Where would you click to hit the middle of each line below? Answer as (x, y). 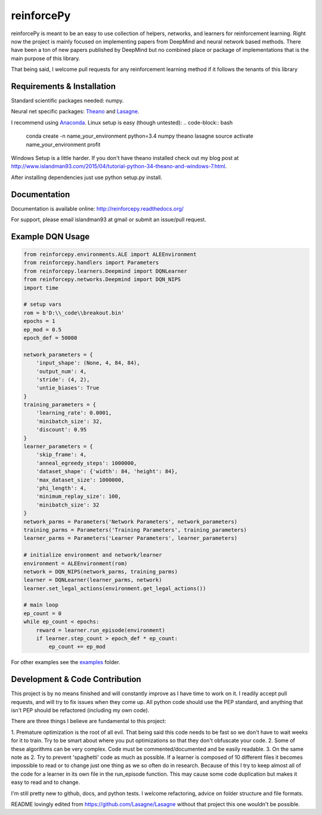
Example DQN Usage (50, 237)
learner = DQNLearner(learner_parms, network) (93, 580)
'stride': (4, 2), (63, 379)
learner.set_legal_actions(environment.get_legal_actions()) (115, 588)
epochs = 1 (39, 321)
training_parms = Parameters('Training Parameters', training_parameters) (135, 530)
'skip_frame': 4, (61, 455)
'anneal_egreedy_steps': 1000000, (86, 463)
